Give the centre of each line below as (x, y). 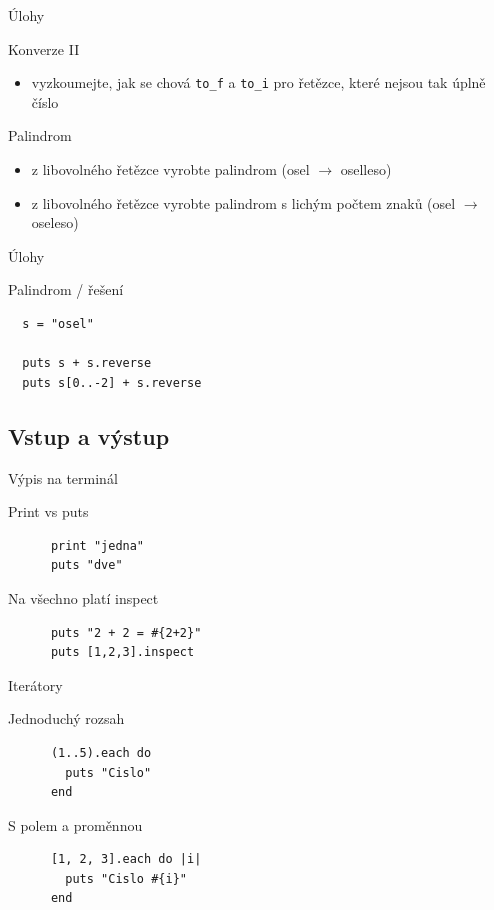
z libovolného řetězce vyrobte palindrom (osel (170, 169)
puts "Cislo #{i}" (126, 878)
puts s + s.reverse (87, 363)
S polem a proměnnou (75, 824)
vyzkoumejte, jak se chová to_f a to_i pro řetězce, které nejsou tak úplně (258, 82)
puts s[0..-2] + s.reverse (112, 382)
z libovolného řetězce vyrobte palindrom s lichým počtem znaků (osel (243, 202)
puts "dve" (86, 565)
